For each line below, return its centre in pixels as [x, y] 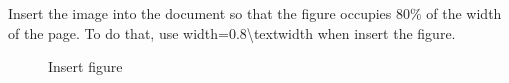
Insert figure [85, 66]
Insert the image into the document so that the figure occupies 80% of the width [255, 13]
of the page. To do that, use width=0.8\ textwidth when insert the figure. [232, 32]
